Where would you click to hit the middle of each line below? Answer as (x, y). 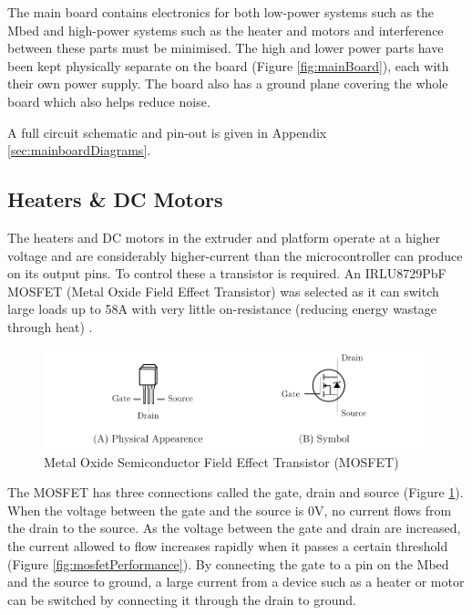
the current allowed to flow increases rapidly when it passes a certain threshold (228, 545)
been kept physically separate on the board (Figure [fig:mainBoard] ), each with (228, 65)
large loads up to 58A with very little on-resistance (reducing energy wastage (222, 309)
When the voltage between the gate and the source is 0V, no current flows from (230, 510)
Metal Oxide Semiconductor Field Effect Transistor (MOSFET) (221, 461)
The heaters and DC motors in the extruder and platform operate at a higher (224, 237)
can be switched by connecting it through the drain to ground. (182, 599)
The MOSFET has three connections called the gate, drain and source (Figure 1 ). (236, 492)
